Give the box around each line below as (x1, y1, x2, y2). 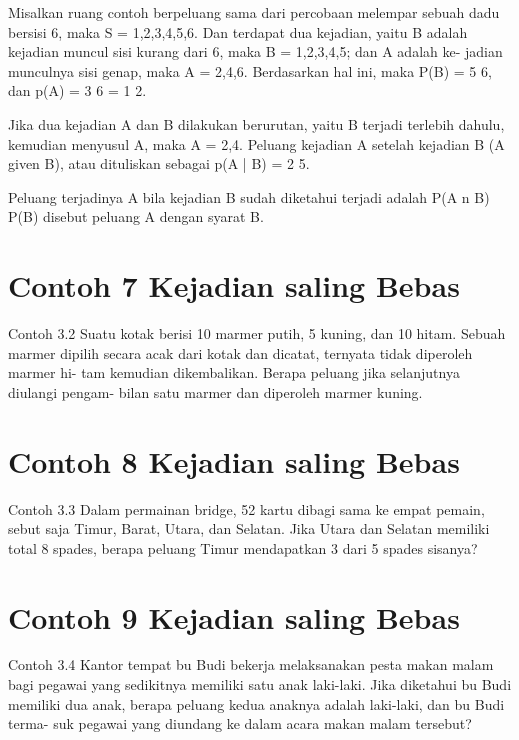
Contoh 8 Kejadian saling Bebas (8, 440, 460, 481)
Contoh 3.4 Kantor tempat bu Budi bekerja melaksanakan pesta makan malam (8, 654, 494, 675)
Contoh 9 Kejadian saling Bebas (8, 596, 460, 637)
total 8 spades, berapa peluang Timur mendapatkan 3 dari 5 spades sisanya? (8, 537, 478, 558)
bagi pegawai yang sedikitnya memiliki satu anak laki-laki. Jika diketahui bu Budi (8, 674, 512, 695)
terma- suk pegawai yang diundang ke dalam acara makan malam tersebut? (8, 713, 472, 734)
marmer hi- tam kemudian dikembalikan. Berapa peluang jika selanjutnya (8, 362, 460, 383)
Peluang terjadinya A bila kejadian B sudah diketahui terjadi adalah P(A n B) (8, 186, 490, 207)
